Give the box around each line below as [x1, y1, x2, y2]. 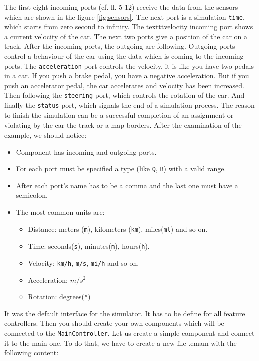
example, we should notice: [4, 129, 87, 140]
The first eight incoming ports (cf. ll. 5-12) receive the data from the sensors [4, 2, 238, 12]
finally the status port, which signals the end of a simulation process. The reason [4, 100, 255, 110]
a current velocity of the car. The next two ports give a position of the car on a [4, 31, 248, 41]
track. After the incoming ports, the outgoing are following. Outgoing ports [4, 41, 235, 51]
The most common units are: [16, 207, 105, 217]
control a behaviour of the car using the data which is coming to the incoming [4, 51, 244, 61]
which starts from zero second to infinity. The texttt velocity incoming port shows [4, 21, 253, 32]
